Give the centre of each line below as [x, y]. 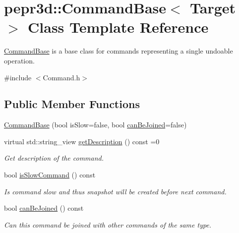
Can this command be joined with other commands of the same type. [108, 224]
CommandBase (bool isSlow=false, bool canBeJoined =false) [95, 125]
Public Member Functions [72, 104]
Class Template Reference [118, 27]
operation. [19, 60]
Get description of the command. [54, 158]
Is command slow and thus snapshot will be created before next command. [115, 191]
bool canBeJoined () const [44, 208]
